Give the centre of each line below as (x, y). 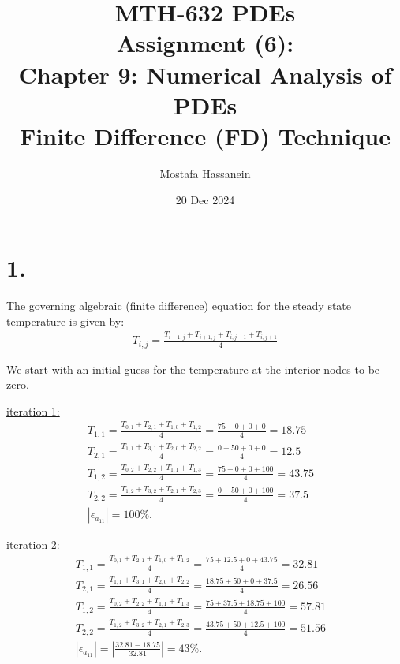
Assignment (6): (205, 43)
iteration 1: (33, 410)
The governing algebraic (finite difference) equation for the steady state (179, 305)
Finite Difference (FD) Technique (205, 135)
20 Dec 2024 (205, 200)
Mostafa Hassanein (205, 173)
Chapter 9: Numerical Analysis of (205, 74)
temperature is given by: (65, 321)
